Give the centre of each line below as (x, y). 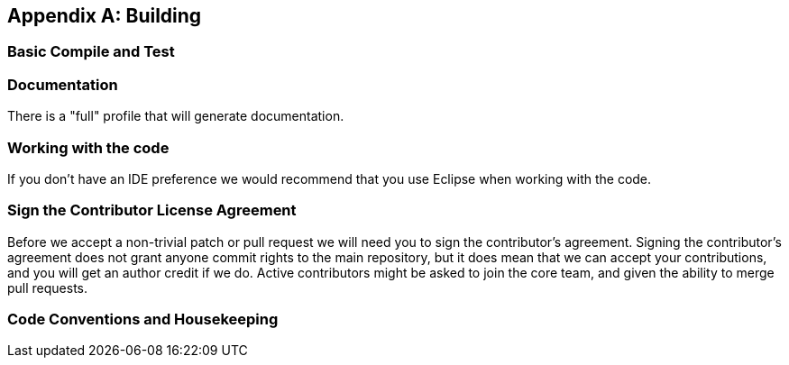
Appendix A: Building (105, 16)
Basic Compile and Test (91, 52)
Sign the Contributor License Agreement (152, 210)
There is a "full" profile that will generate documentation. (176, 116)
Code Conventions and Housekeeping (143, 319)
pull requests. (48, 287)
